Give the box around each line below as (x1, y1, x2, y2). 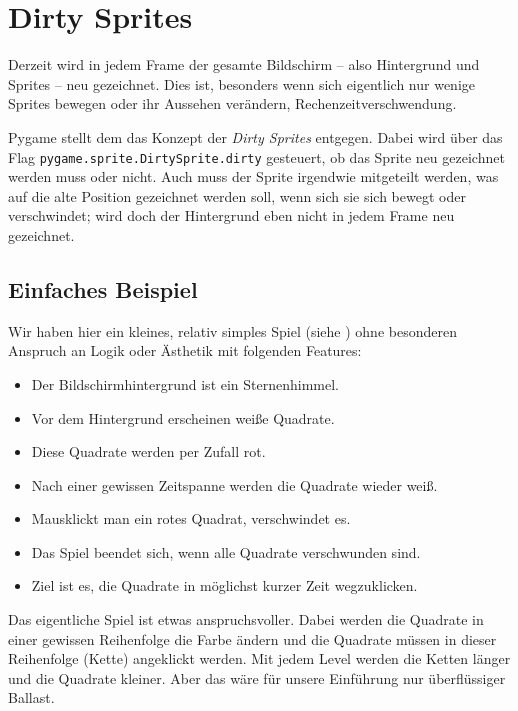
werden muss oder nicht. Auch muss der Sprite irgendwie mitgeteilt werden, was (8, 166, 499, 187)
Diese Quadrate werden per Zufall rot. (31, 441, 266, 462)
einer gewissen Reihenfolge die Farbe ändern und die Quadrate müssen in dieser (8, 628, 497, 649)
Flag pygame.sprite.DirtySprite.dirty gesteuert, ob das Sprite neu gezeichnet (8, 146, 505, 167)
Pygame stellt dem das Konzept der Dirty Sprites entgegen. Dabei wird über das (8, 126, 503, 147)
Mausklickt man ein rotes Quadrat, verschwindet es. (31, 508, 351, 529)
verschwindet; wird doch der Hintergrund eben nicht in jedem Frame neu (8, 205, 455, 226)
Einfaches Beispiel (8, 273, 198, 304)
